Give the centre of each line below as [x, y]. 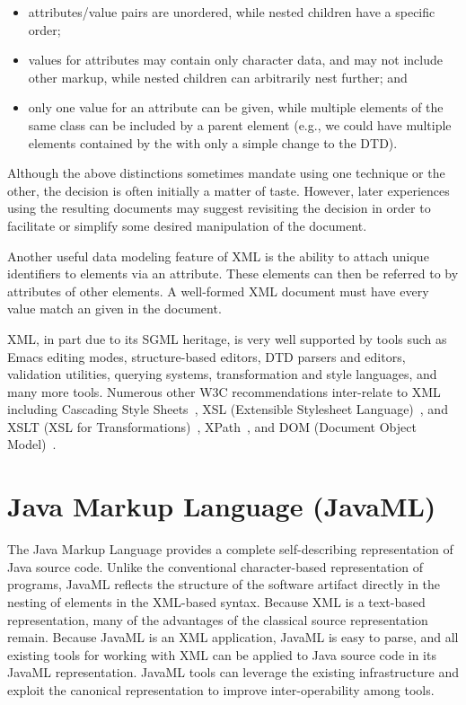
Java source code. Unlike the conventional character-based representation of [215, 566]
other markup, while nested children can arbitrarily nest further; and [218, 77]
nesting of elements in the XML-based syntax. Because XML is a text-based [216, 601]
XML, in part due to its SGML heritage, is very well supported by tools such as [227, 338]
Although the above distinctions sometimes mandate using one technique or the [226, 173]
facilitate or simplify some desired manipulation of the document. [187, 225]
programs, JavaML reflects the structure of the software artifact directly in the [224, 584]
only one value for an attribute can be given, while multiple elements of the [236, 107]
